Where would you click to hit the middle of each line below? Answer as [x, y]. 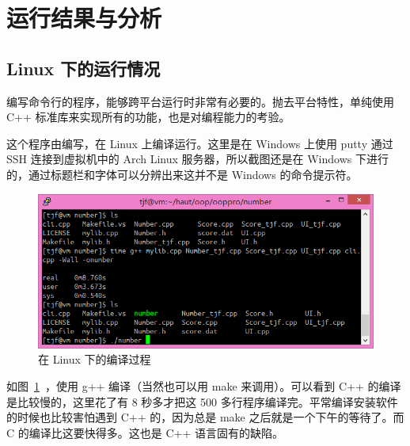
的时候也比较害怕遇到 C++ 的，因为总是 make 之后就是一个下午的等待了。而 [205, 417]
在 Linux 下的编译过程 [95, 359]
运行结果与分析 [84, 18]
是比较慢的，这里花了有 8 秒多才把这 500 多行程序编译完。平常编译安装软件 [202, 401]
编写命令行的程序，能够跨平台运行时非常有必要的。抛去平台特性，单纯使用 [200, 101]
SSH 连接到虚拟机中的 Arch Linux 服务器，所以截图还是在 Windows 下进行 [197, 159]
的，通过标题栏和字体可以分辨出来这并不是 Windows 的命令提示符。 [182, 174]
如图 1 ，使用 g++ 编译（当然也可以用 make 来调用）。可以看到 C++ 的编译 [204, 386]
